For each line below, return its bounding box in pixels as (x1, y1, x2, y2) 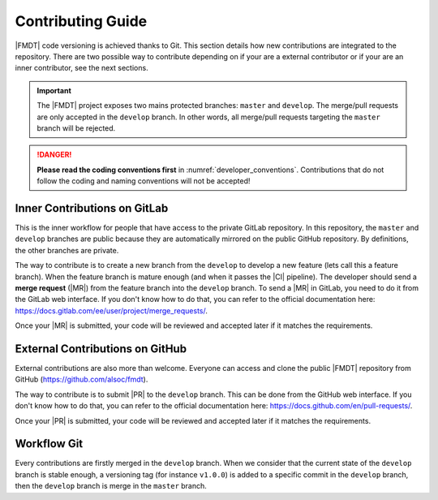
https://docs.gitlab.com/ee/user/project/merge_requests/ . (15, 305, 208, 316)
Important (36, 85, 72, 95)
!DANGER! (36, 150, 72, 160)
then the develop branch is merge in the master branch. (15, 481, 207, 491)
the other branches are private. (15, 245, 119, 255)
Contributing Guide (15, 12, 148, 30)
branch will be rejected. (36, 123, 116, 133)
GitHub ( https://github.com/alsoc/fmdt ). (15, 374, 148, 385)
